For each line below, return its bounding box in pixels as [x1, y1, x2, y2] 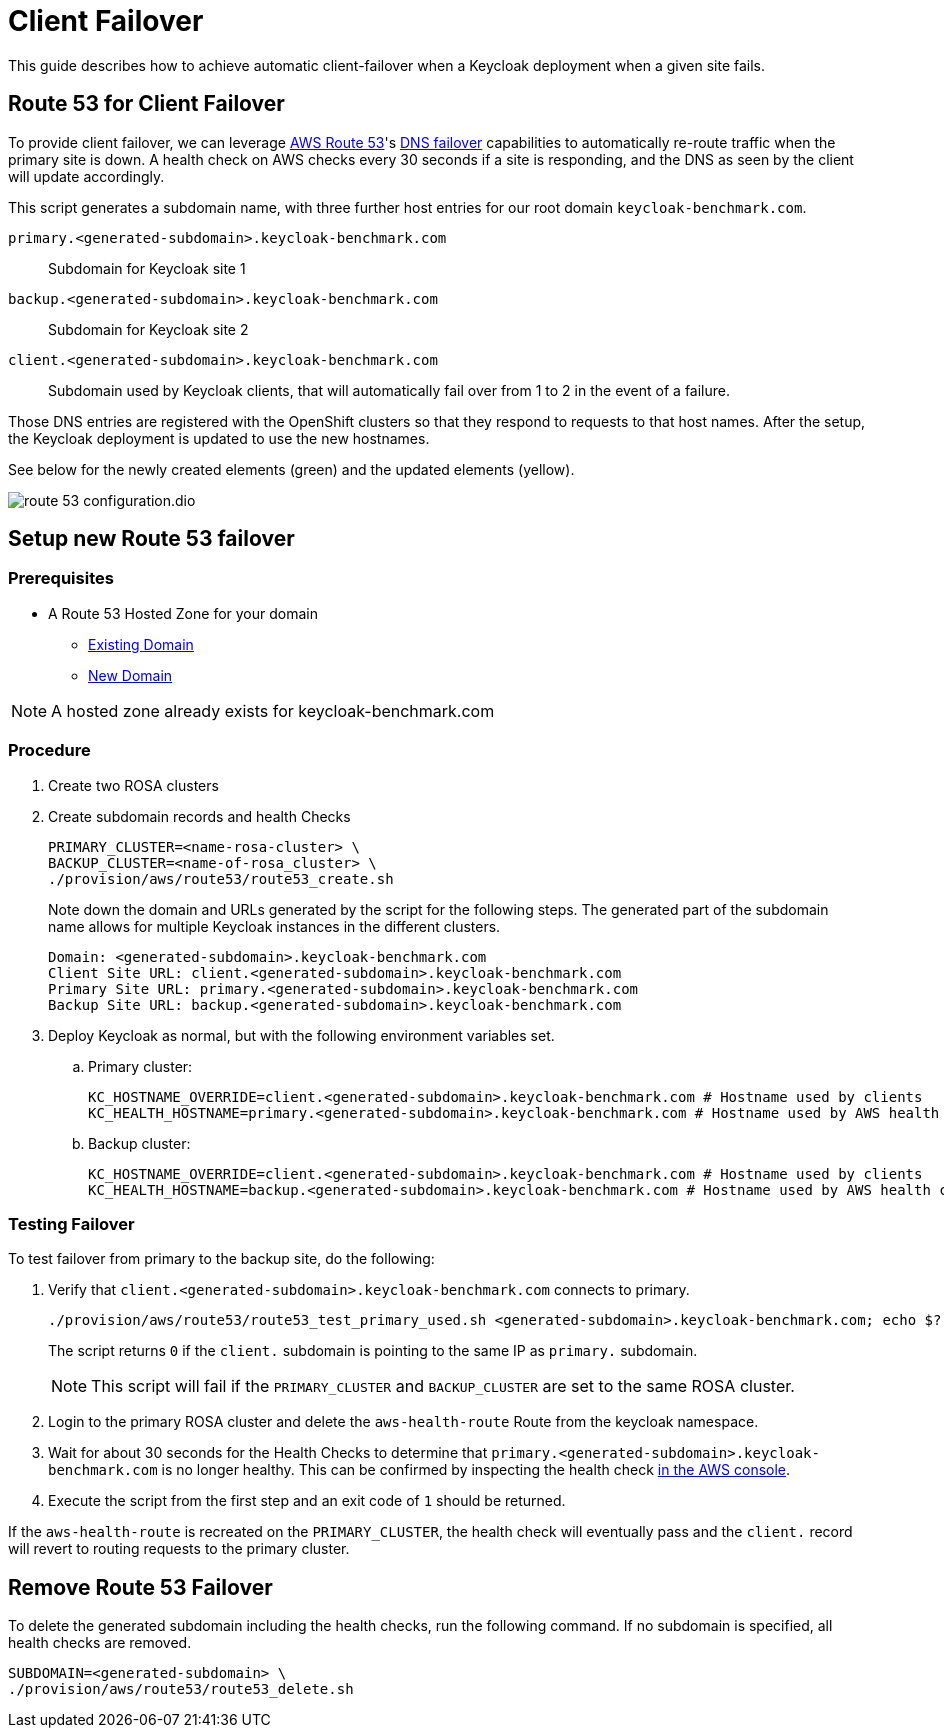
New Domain [88, 666, 173, 684]
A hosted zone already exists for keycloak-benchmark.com [51, 700, 495, 721]
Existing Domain [88, 635, 194, 653]
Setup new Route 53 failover [8, 526, 295, 552]
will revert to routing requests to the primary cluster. [8, 1540, 350, 1558]
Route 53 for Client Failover [8, 91, 285, 117]
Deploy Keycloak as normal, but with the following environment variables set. [48, 1026, 555, 1044]
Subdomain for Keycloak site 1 [48, 259, 246, 277]
